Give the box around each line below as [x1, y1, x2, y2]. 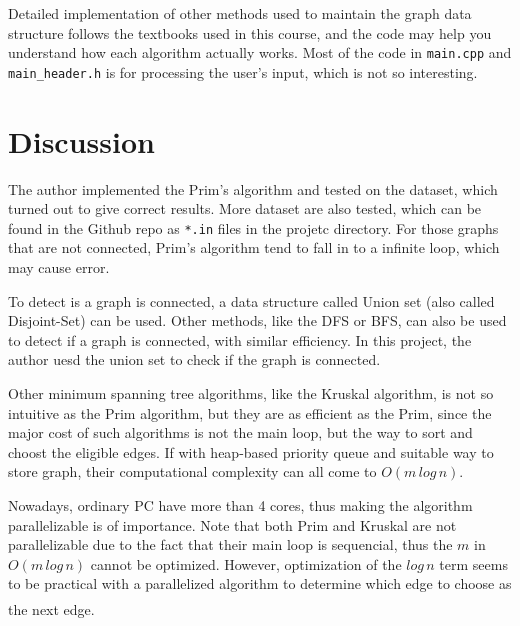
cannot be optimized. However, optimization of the [90, 553, 402, 574]
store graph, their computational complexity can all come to [8, 461, 377, 482]
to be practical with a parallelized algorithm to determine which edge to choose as [8, 573, 512, 594]
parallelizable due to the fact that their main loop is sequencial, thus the [8, 534, 453, 555]
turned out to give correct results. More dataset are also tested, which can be [8, 198, 482, 219]
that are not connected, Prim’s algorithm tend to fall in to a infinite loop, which [8, 237, 500, 258]
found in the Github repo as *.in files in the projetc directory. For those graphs [8, 217, 499, 238]
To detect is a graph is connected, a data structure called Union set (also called [8, 290, 495, 311]
